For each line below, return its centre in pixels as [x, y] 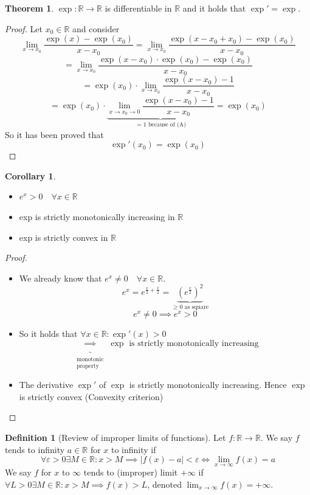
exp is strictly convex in [64, 237]
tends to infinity [35, 449]
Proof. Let [24, 28]
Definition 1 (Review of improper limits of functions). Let [115, 437]
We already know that [60, 278]
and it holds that [214, 8]
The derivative [46, 385]
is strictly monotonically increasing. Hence [208, 385]
